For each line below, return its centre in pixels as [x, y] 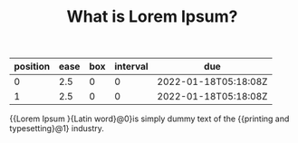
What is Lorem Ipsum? [152, 17]
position [32, 67]
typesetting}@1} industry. [57, 129]
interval [131, 67]
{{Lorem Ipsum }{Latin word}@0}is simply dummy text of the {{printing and [149, 119]
